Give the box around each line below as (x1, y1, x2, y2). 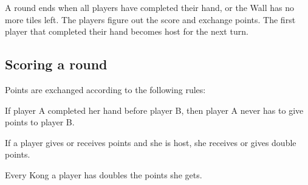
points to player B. (5, 116, 75, 128)
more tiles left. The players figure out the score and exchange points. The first (5, 13, 296, 26)
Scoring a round (5, 55, 108, 74)
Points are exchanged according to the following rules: (5, 83, 206, 96)
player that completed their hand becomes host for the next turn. (5, 25, 248, 38)
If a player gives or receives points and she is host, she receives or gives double (5, 136, 296, 148)
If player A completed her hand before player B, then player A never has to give (5, 103, 304, 116)
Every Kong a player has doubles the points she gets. (5, 168, 202, 181)
